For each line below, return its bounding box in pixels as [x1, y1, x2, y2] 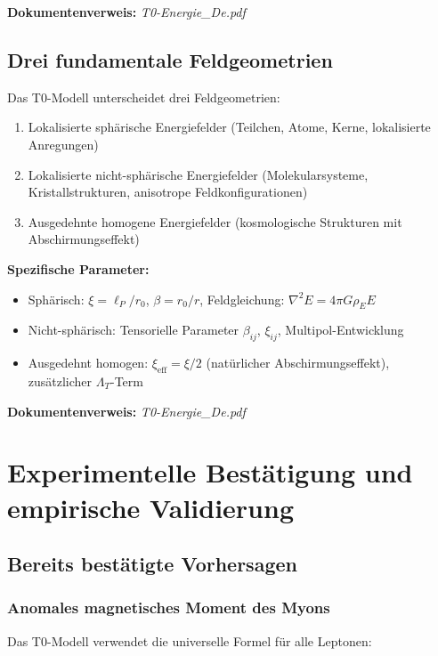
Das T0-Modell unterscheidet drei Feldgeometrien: [7, 87, 280, 106]
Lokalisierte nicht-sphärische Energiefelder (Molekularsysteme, [28, 165, 369, 183]
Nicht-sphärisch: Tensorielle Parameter [28, 320, 239, 339]
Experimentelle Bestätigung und [7, 454, 413, 490]
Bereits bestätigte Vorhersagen [7, 550, 297, 578]
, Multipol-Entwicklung [277, 320, 404, 339]
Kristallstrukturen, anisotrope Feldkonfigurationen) [28, 182, 308, 201]
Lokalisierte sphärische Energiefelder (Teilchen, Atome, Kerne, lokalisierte [28, 117, 431, 136]
